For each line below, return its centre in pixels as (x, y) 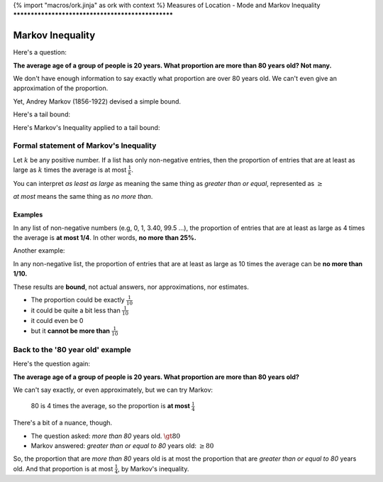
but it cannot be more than (70, 331)
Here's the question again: (52, 364)
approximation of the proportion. (61, 88)
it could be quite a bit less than (76, 310)
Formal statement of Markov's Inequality (85, 146)
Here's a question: (40, 53)
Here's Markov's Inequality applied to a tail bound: (87, 127)
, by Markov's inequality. (153, 469)
